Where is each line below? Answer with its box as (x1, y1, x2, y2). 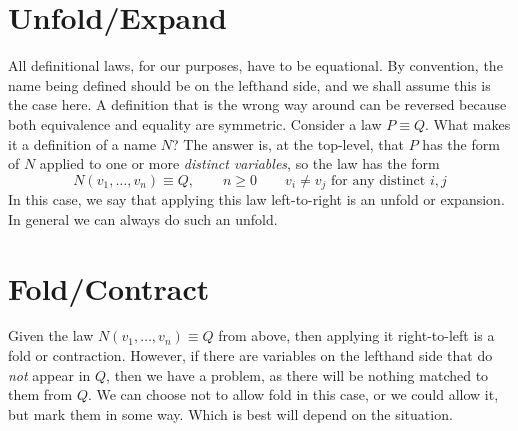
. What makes (425, 113, 511, 134)
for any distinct (331, 173, 426, 188)
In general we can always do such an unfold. (8, 208, 278, 229)
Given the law (8, 325, 94, 346)
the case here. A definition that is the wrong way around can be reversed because (8, 94, 507, 115)
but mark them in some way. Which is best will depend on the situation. (8, 403, 453, 424)
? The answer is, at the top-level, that (172, 133, 405, 154)
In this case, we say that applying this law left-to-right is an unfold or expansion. (8, 189, 505, 210)
